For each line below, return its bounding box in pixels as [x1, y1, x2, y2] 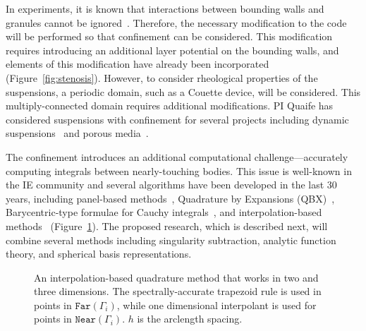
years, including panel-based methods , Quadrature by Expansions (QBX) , [6, 191, 335, 205]
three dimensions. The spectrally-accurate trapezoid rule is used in [34, 284, 322, 299]
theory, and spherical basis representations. [6, 246, 192, 261]
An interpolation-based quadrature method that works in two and [34, 270, 319, 284]
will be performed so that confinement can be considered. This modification [6, 29, 333, 44]
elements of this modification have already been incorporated [6, 56, 269, 71]
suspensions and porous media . [6, 126, 149, 140]
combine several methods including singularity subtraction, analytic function [6, 232, 336, 247]
